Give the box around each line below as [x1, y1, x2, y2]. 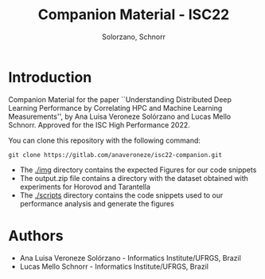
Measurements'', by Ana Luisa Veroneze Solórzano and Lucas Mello [8, 112, 232, 121]
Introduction [8, 68, 92, 86]
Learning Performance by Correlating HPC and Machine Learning [8, 103, 223, 112]
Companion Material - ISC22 [37, 6, 230, 24]
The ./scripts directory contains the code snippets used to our [19, 190, 224, 200]
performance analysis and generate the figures [19, 198, 175, 208]
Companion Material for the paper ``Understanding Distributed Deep [8, 94, 232, 104]
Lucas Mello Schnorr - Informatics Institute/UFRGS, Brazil [19, 261, 209, 271]
